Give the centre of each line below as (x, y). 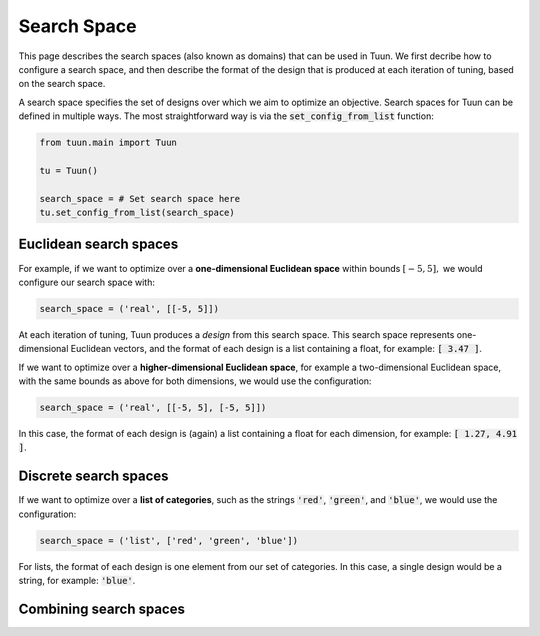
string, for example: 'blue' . (77, 581)
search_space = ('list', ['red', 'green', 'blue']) (169, 540)
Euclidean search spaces (98, 244)
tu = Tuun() (69, 170)
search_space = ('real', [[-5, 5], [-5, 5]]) (153, 408)
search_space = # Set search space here (139, 198)
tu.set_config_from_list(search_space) (137, 213)
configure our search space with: (86, 282)
